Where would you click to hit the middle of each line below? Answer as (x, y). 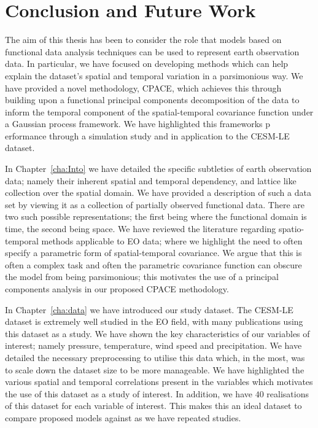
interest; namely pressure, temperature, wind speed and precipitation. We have (153, 345)
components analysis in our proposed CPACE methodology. (117, 289)
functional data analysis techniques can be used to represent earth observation (152, 51)
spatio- (291, 229)
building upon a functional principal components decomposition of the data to (152, 100)
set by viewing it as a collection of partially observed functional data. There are (155, 204)
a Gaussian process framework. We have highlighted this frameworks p (138, 124)
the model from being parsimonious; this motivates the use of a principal (142, 277)
